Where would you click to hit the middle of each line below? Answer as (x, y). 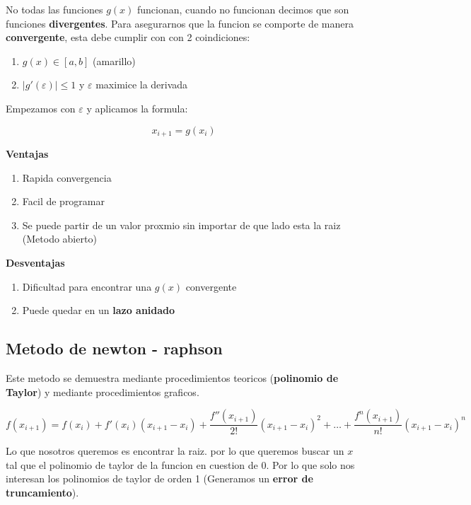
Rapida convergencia (67, 177)
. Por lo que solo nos (310, 464)
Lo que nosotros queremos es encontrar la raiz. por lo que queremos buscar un (175, 451)
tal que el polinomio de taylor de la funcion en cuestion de (132, 464)
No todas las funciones (54, 9)
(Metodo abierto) (59, 239)
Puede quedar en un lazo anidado (99, 310)
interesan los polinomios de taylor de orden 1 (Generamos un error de (159, 478)
